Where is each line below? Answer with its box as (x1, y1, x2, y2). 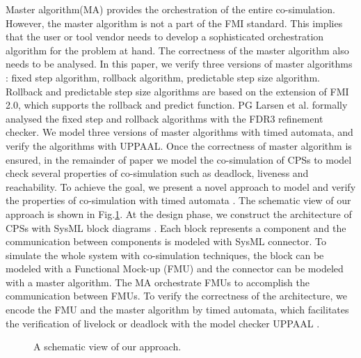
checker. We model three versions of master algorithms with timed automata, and (6, 125, 353, 139)
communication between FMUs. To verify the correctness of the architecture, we (6, 288, 347, 303)
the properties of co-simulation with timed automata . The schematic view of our (6, 193, 351, 208)
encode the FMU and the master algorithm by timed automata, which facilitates (6, 302, 349, 317)
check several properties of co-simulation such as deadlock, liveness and (6, 166, 309, 180)
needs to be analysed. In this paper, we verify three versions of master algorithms (6, 56, 353, 71)
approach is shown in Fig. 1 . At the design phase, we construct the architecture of (6, 206, 352, 221)
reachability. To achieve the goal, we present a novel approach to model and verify (6, 179, 356, 194)
